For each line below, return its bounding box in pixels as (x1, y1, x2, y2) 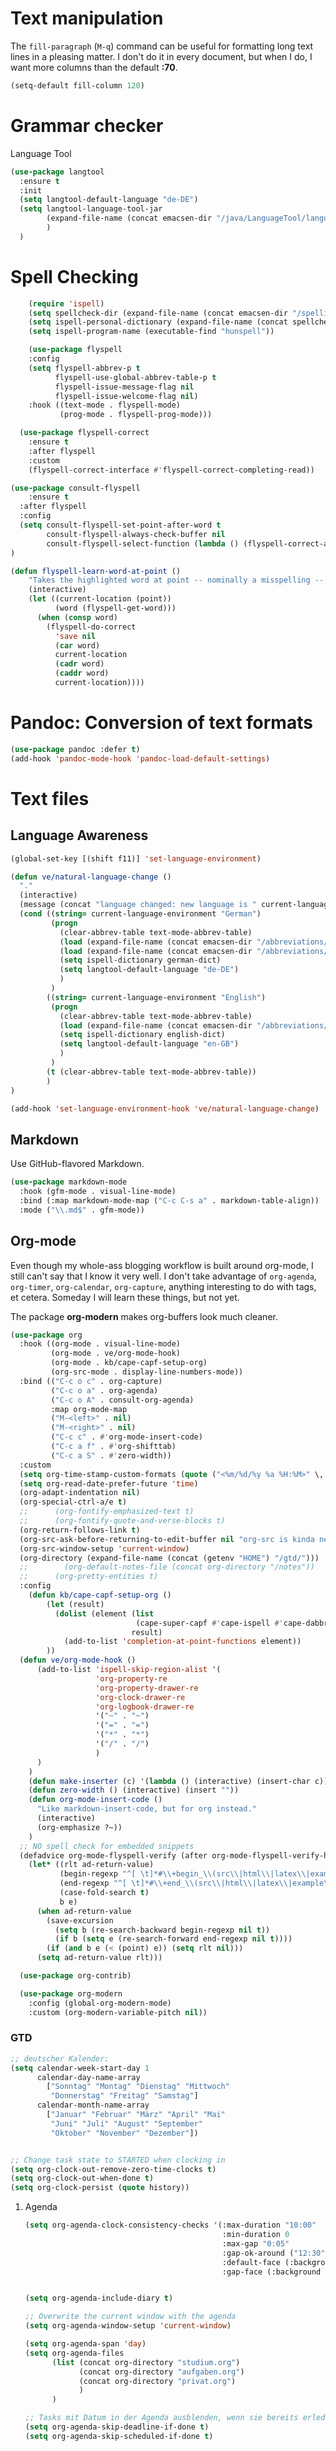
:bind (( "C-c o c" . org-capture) (19, 1376, 163, 1386)
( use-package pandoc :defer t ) (10, 744, 141, 754)
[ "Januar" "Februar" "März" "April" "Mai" (46, 2110, 226, 2120)
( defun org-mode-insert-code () (28, 1795, 163, 1805)
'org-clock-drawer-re (95, 1692, 186, 1702)
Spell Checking (10, 265, 139, 288)
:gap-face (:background (221, 2267, 322, 2277)
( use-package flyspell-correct (19, 428, 150, 438)
